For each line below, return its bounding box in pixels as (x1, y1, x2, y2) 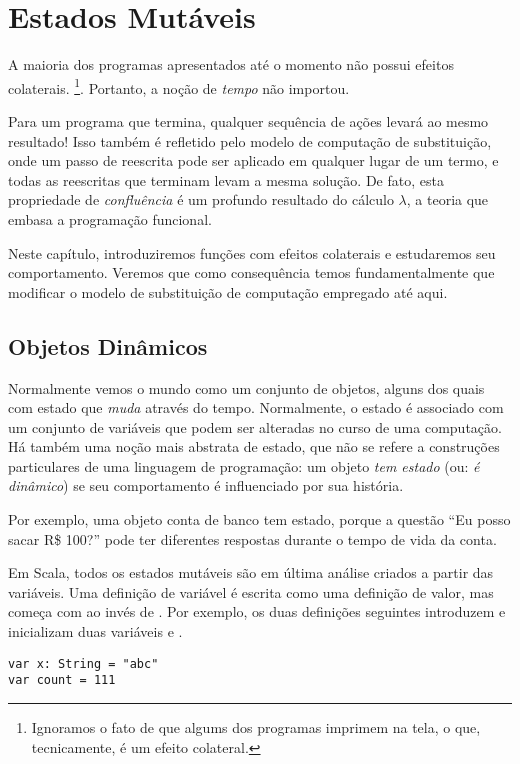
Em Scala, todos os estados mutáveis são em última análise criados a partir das (8, 562, 494, 583)
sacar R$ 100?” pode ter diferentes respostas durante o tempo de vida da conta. (8, 528, 497, 549)
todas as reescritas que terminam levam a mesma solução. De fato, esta (8, 169, 444, 190)
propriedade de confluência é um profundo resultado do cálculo (8, 189, 394, 210)
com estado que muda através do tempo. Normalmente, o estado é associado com (8, 397, 504, 418)
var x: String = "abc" (8, 656, 159, 671)
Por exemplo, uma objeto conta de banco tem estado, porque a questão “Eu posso (8, 509, 511, 530)
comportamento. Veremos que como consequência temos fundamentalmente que (8, 262, 495, 283)
